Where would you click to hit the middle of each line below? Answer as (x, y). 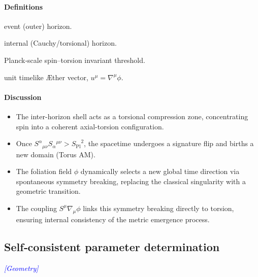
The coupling (36, 208)
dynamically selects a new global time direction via (160, 171)
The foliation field (44, 171)
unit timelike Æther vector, (46, 77)
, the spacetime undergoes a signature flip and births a (169, 143)
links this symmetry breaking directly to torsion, (158, 208)
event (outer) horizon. (38, 26)
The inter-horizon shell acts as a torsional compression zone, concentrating (132, 116)
